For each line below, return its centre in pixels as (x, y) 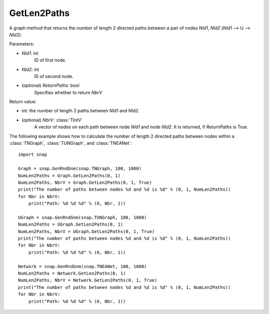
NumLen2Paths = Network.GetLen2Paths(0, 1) (72, 274)
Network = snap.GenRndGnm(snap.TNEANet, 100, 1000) (82, 266)
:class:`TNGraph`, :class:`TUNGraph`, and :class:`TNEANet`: (70, 143)
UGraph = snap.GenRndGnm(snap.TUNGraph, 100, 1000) (82, 217)
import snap (33, 155)
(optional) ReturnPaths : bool (51, 85)
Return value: (23, 102)
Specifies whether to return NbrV (68, 92)
